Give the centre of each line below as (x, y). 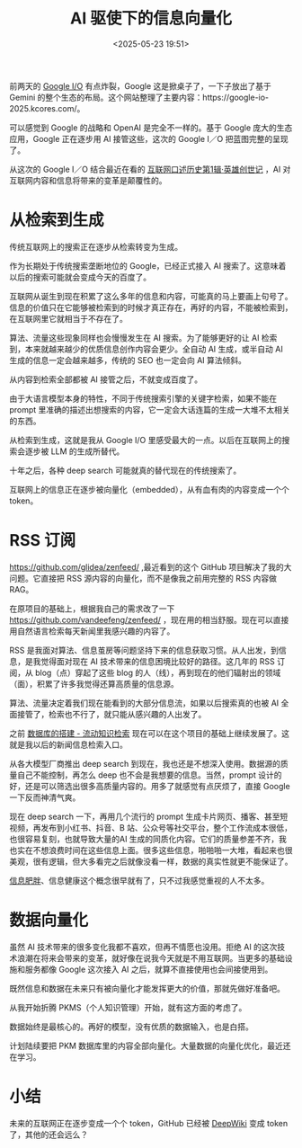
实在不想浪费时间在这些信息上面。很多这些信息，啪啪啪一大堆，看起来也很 (155, 850)
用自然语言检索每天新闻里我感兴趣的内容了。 (92, 631)
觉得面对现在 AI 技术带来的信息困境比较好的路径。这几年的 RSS (158, 661)
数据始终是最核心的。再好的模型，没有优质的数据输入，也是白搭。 (131, 1027)
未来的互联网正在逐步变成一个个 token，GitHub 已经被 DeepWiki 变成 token (149, 1123)
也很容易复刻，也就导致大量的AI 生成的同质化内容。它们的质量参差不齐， (144, 839)
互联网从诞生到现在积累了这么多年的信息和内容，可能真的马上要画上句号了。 (151, 296)
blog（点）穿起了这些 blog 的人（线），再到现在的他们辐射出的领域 (158, 672)
